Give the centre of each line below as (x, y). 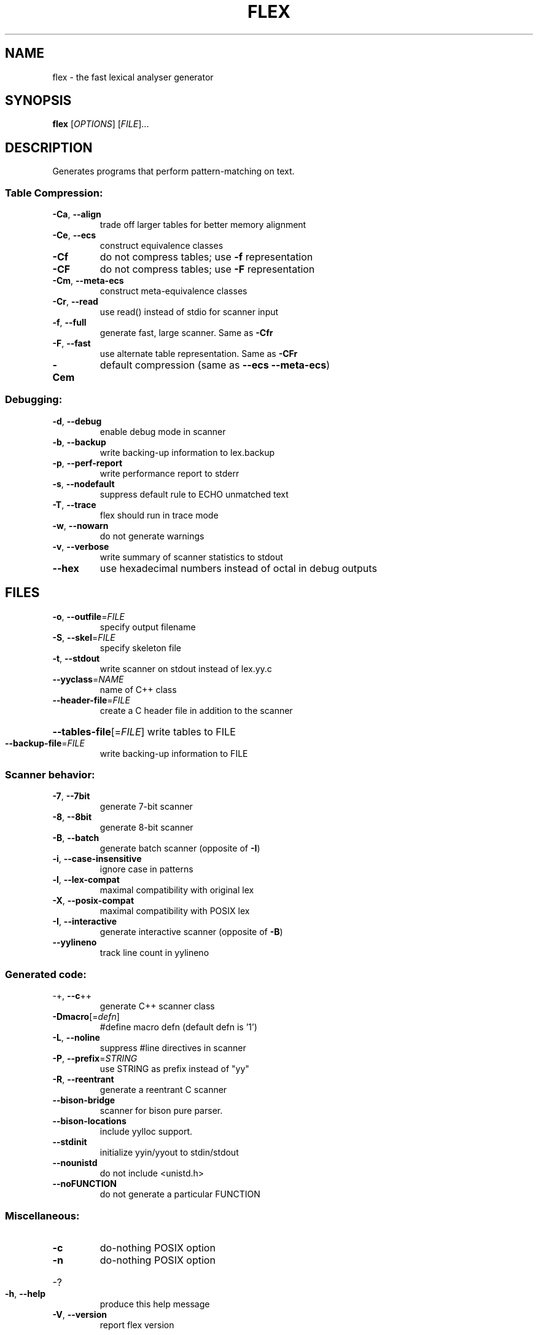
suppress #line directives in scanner (173, 1048)
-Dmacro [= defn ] (86, 1017)
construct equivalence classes (162, 246)
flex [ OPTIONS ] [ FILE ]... (101, 124)
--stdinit (70, 1142)
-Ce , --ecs (74, 235)
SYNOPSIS (38, 101)
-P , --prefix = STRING (95, 1059)
